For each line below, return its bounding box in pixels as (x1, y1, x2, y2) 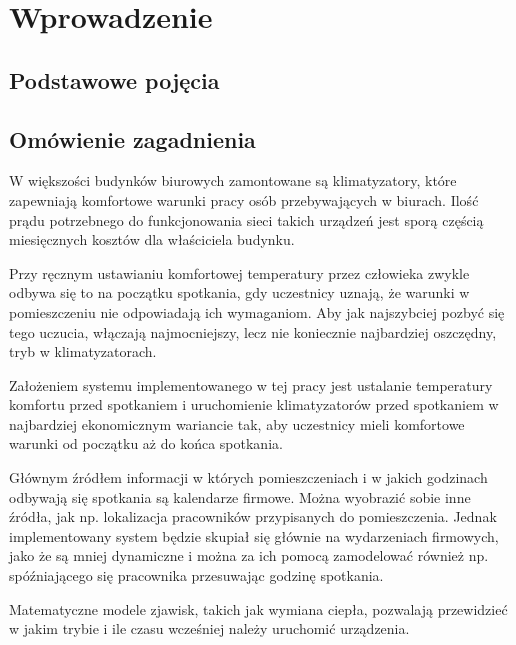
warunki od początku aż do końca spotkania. (9, 433, 283, 454)
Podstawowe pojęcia (9, 64, 220, 95)
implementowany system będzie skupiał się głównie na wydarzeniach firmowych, (9, 525, 499, 546)
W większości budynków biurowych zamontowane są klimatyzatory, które (9, 170, 457, 191)
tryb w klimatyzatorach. (9, 341, 157, 362)
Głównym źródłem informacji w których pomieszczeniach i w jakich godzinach (9, 467, 488, 488)
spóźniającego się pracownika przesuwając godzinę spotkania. (9, 565, 384, 586)
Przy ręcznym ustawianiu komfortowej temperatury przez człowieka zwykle (9, 262, 470, 283)
